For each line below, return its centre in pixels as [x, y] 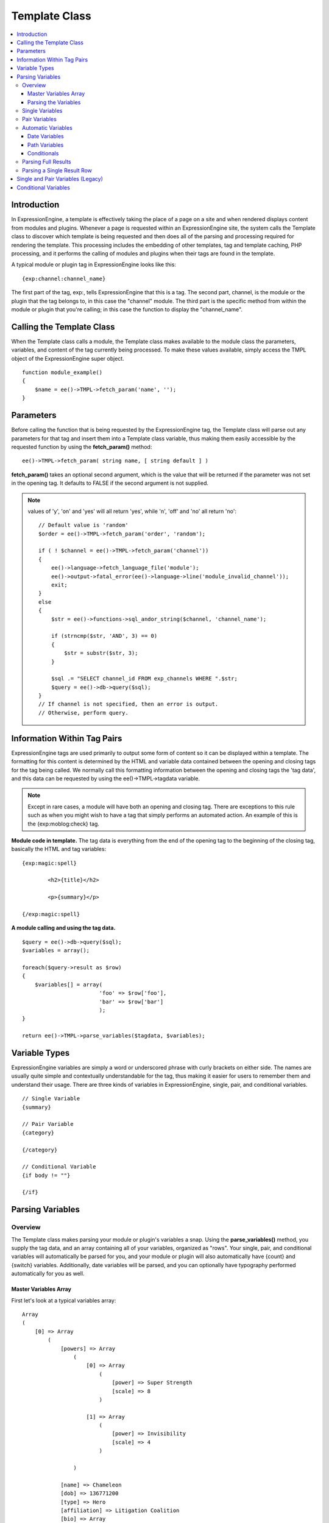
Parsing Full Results [47, 162]
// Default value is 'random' [84, 525]
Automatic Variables [47, 127]
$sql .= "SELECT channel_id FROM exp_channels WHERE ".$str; [144, 679]
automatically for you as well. [48, 1274]
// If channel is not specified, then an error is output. [129, 704]
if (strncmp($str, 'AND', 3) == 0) [104, 636]
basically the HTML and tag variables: [59, 849]
